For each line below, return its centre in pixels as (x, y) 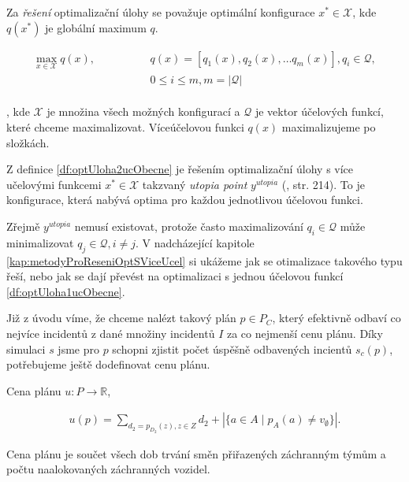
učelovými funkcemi (54, 184)
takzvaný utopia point (195, 184)
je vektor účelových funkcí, (319, 111)
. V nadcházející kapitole (195, 242)
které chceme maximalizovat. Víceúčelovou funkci (125, 127)
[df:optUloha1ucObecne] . (66, 291)
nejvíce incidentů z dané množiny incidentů (111, 333)
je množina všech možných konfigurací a (143, 111)
